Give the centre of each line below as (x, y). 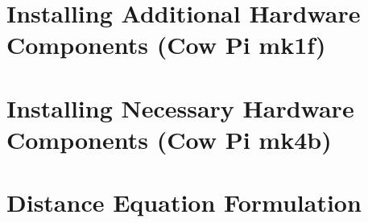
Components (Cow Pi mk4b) (169, 139)
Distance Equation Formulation (184, 202)
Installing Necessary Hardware (180, 107)
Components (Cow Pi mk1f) (166, 45)
